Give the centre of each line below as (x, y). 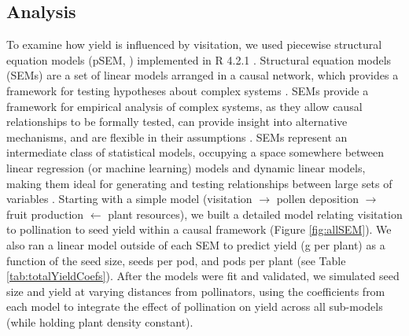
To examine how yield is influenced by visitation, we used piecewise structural (194, 44)
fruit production (45, 214)
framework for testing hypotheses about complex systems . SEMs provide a (188, 90)
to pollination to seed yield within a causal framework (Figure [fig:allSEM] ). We (199, 229)
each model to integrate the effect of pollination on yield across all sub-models (195, 306)
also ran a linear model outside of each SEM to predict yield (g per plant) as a (196, 244)
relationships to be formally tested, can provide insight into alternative (177, 122)
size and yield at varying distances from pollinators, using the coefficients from (196, 291)
